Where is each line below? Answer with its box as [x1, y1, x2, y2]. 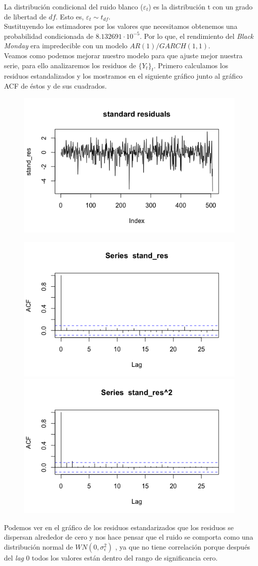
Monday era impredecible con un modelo [4, 40, 128, 51]
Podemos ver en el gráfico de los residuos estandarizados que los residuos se [4, 522, 234, 532]
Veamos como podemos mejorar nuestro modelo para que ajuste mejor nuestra [4, 50, 243, 60]
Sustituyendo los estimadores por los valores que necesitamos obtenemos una [4, 21, 238, 31]
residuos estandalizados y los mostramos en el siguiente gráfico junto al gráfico [4, 71, 243, 81]
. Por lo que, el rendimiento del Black [140, 30, 254, 41]
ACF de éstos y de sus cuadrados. [4, 80, 107, 91]
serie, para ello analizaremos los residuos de [4, 60, 136, 70]
